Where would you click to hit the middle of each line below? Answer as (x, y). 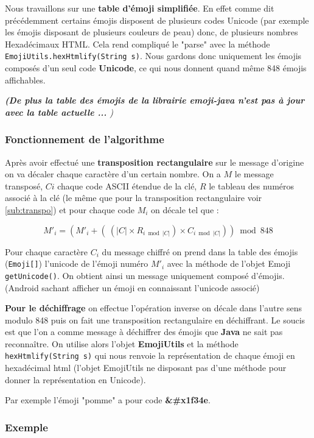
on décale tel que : (185, 210)
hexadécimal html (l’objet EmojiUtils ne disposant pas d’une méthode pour (146, 368)
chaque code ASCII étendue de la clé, (127, 185)
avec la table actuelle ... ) (59, 112)
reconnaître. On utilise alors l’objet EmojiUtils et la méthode (122, 343)
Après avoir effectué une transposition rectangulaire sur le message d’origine (155, 162)
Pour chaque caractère (47, 251)
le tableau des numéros (252, 185)
